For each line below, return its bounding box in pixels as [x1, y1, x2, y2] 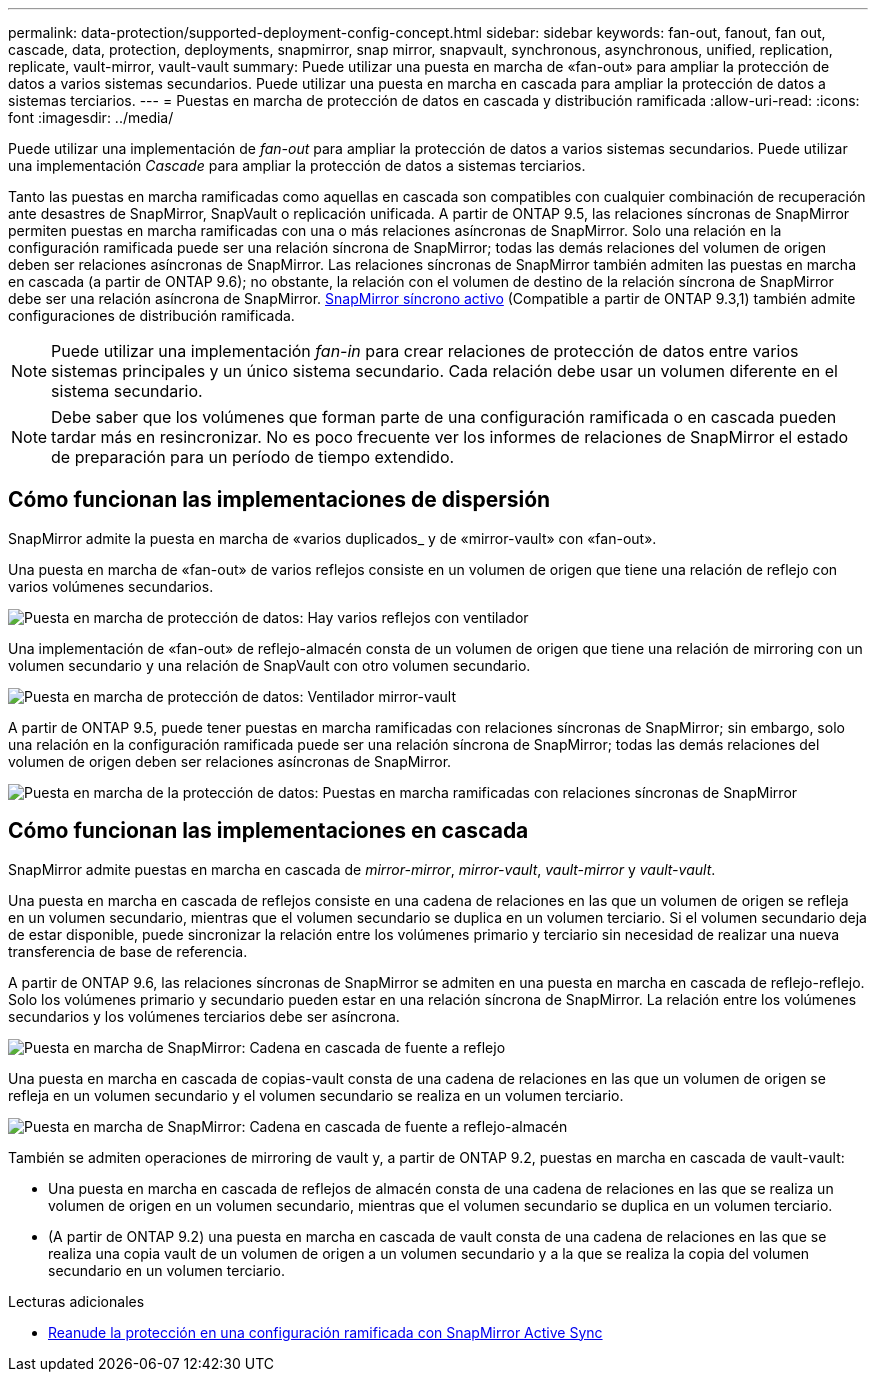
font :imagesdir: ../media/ [8, 109, 174, 126]
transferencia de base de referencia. [8, 942, 248, 960]
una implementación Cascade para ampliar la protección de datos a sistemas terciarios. [8, 157, 586, 174]
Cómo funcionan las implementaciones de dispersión [8, 487, 551, 513]
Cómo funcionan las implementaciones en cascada [8, 818, 529, 844]
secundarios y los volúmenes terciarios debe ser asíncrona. [8, 1007, 400, 1025]
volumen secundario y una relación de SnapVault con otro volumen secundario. [8, 656, 531, 674]
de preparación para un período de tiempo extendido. [51, 447, 455, 467]
